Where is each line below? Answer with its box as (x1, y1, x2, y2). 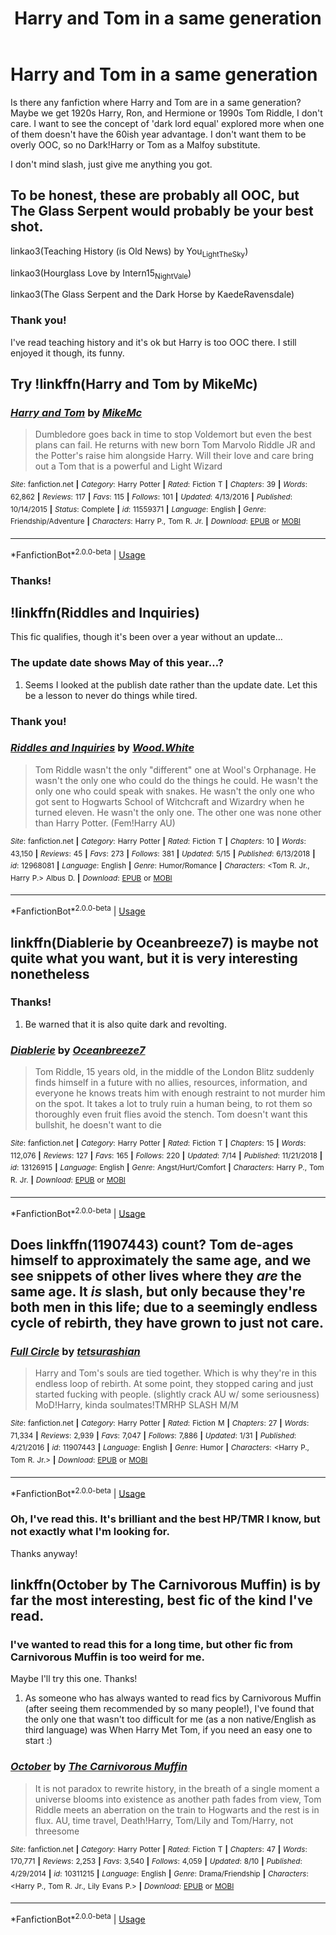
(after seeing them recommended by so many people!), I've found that (24, 1703, 315, 1715)
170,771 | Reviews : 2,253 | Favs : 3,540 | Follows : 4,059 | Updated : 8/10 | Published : (10, 1857, 303, 1867)
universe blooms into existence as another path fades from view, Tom (34, 1793, 322, 1805)
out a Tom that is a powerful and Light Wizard (34, 460, 223, 472)
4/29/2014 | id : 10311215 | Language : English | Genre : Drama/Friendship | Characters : (10, 1868, 309, 1879)
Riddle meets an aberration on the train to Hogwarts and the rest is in (34, 1803, 320, 1816)
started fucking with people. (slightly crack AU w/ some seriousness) (34, 1388, 320, 1401)
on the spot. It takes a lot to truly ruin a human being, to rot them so (34, 1098, 313, 1110)
